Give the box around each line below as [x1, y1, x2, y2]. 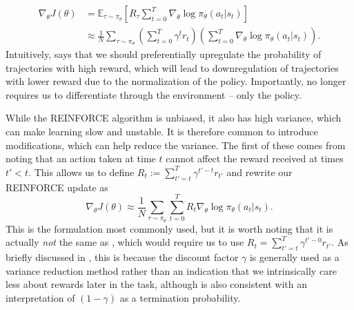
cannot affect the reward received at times [166, 151, 344, 166]
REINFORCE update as [6, 180, 108, 194]
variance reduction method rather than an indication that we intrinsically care [6, 263, 337, 278]
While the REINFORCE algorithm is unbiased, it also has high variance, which [6, 110, 342, 125]
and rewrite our [226, 164, 293, 179]
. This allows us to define [28, 164, 135, 179]
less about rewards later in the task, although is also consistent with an [6, 277, 308, 291]
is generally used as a [249, 250, 340, 264]
